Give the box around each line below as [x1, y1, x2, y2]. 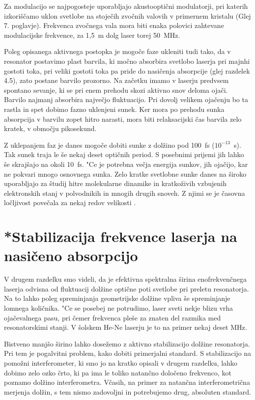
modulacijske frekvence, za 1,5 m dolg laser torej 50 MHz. [4, 29, 180, 40]
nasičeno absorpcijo [4, 245, 138, 266]
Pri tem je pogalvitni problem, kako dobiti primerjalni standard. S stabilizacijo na [4, 348, 252, 358]
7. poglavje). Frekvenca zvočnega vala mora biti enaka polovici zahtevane [4, 20, 224, 30]
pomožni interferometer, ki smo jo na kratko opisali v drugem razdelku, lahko [4, 357, 237, 368]
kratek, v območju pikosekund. [4, 123, 97, 133]
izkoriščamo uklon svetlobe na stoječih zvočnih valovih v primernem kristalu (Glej [4, 10, 251, 21]
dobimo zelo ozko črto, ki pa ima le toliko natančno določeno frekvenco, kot [4, 367, 231, 377]
